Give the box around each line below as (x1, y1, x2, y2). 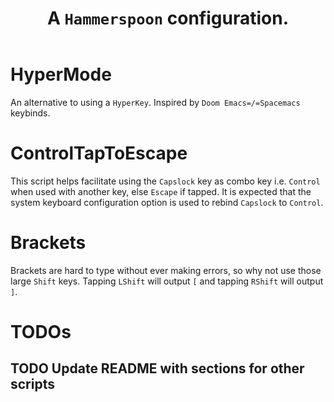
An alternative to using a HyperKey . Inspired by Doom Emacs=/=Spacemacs (10, 96, 301, 108)
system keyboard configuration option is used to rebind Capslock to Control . (10, 196, 324, 208)
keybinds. (10, 107, 51, 119)
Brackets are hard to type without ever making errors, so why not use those (10, 264, 322, 276)
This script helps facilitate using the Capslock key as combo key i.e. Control (10, 175, 321, 187)
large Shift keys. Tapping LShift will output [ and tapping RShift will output (10, 275, 324, 287)
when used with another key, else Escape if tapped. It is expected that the (10, 185, 312, 197)
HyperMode (10, 63, 112, 86)
